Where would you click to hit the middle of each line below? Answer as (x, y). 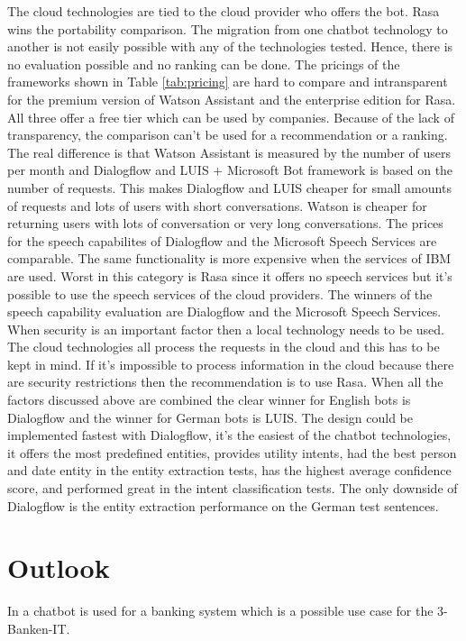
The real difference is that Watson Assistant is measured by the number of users (229, 152)
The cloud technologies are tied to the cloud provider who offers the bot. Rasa (224, 11)
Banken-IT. (39, 628)
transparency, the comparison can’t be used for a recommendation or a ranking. (228, 135)
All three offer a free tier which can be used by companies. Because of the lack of (231, 117)
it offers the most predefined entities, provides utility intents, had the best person (232, 452)
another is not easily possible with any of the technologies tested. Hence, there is (230, 46)
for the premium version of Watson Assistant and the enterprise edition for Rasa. (232, 99)
